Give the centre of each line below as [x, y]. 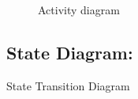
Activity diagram [79, 10]
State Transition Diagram [68, 85]
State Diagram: [70, 52]
